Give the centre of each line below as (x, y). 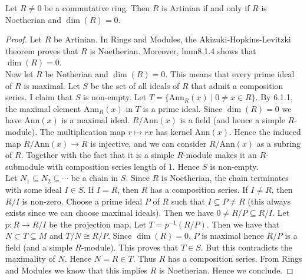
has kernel (174, 131)
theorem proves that (42, 50)
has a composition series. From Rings (235, 258)
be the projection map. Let (98, 224)
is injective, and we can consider (148, 143)
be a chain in (95, 178)
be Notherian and (77, 73)
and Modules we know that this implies (76, 270)
